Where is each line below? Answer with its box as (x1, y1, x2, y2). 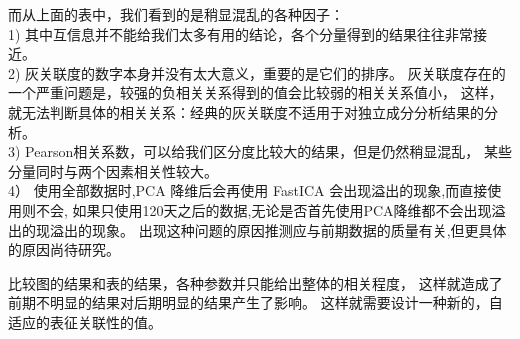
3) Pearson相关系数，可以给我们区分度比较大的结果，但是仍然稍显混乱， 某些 (8, 141, 512, 162)
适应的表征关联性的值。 (8, 311, 162, 332)
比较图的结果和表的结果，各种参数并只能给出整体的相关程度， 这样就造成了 (8, 272, 503, 293)
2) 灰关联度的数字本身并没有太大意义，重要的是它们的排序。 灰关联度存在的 (8, 62, 506, 83)
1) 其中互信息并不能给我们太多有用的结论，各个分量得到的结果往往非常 (8, 23, 474, 44)
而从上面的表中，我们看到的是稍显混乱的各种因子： (8, 4, 344, 24)
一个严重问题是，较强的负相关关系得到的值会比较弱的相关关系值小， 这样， (8, 82, 503, 103)
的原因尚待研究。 (8, 239, 120, 260)
